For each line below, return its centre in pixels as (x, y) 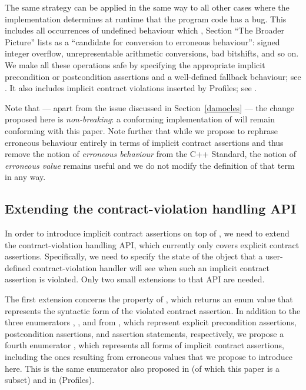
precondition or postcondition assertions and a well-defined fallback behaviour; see (153, 76)
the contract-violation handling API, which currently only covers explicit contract (152, 244)
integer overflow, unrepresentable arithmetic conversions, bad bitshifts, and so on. (152, 53)
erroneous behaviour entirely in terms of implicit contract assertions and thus (144, 142)
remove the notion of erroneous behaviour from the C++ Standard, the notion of (150, 154)
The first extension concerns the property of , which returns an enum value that (149, 299)
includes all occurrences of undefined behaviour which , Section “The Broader (145, 30)
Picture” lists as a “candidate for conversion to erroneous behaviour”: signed (142, 41)
